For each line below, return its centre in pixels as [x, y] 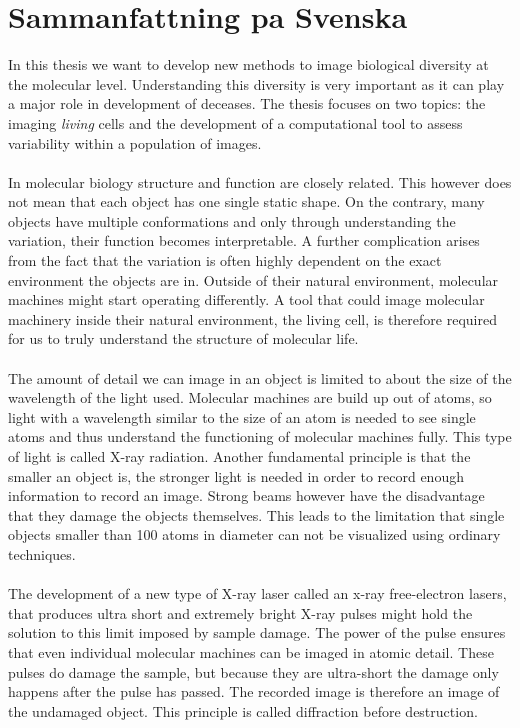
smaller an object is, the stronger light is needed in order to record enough [236, 475]
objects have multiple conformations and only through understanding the [232, 220]
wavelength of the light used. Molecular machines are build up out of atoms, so [250, 397]
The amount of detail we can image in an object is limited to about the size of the [260, 377]
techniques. [42, 553]
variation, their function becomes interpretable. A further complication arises [244, 240]
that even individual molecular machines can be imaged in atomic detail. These [251, 651]
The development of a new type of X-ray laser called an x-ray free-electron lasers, [257, 593]
